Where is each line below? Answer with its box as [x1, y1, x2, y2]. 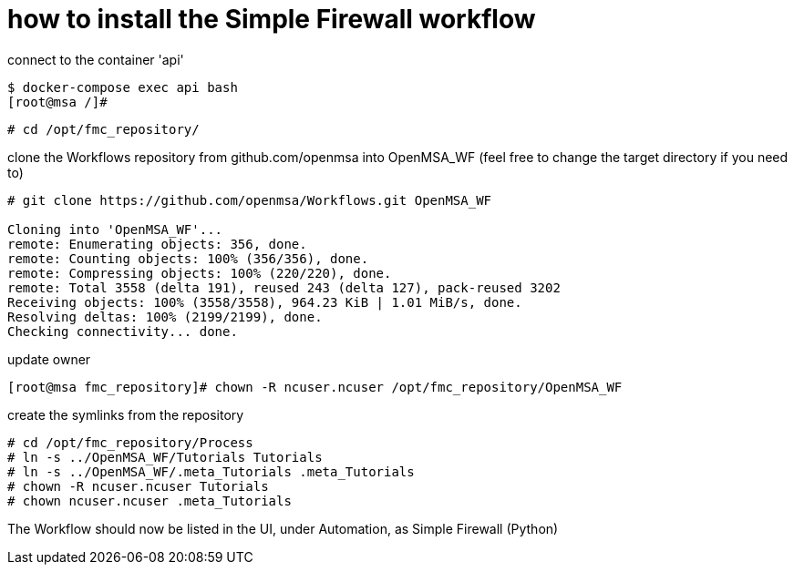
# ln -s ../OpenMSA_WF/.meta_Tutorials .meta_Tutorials [7, 464, 415, 479]
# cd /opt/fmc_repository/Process [7, 434, 253, 450]
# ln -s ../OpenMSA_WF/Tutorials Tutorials [7, 449, 323, 465]
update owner [7, 351, 91, 367]
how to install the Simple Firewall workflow [7, 4, 536, 35]
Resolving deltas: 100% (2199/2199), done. [7, 309, 323, 324]
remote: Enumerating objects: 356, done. [7, 236, 307, 251]
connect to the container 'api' [7, 51, 184, 67]
